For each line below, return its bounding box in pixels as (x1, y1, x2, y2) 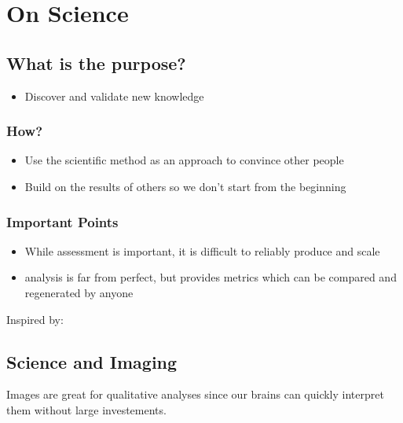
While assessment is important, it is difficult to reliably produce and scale (24, 242, 380, 259)
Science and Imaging (6, 349, 178, 373)
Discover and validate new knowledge (24, 87, 204, 104)
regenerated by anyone (24, 284, 134, 300)
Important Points (6, 211, 119, 231)
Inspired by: (6, 311, 64, 327)
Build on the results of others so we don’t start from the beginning (24, 178, 346, 194)
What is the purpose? (6, 50, 186, 75)
